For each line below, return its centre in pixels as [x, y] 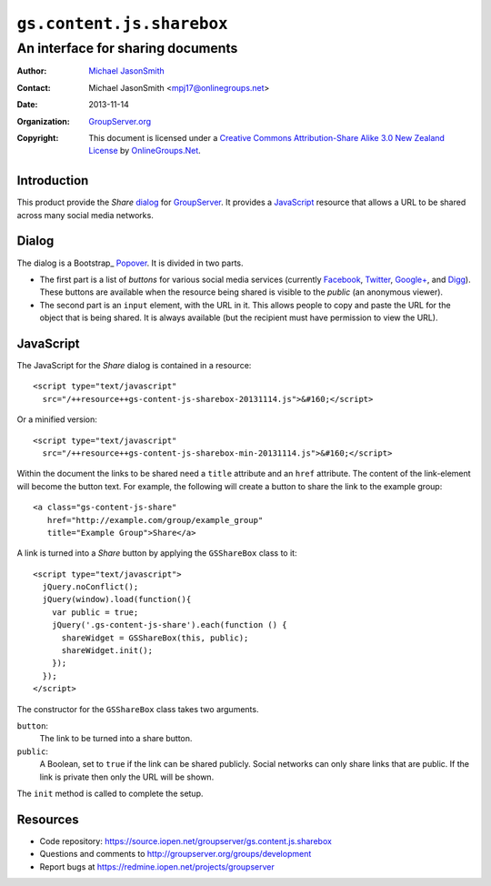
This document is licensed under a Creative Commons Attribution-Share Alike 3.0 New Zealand [267, 137]
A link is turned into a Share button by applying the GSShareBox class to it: [157, 553]
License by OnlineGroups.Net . [145, 151]
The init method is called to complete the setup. [110, 793]
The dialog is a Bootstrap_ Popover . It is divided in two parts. [130, 263]
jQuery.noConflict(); [90, 587]
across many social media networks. [85, 215]
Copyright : [38, 137]
